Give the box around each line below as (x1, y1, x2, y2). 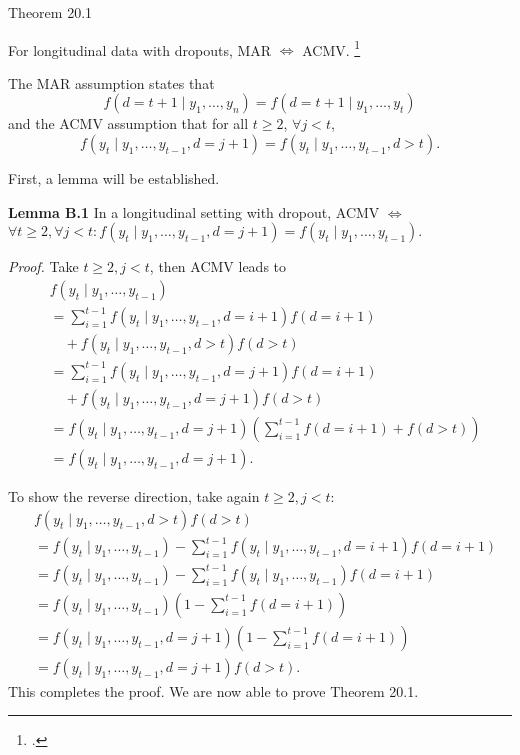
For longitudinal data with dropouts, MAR (8, 39, 272, 60)
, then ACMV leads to (149, 256, 287, 277)
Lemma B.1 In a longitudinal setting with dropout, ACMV (8, 201, 380, 222)
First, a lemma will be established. (8, 168, 220, 189)
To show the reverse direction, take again (8, 486, 260, 507)
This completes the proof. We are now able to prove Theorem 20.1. (8, 680, 419, 701)
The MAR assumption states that (8, 72, 215, 93)
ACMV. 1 (302, 36, 361, 60)
